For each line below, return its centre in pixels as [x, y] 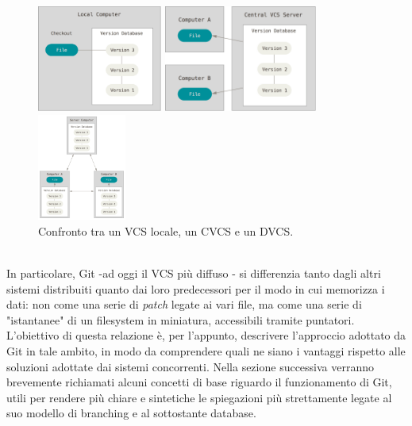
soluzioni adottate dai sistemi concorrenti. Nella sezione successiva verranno [191, 366]
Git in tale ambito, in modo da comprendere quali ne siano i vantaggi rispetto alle [206, 350]
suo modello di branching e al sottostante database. [131, 413]
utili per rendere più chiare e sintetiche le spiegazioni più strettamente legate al [199, 397]
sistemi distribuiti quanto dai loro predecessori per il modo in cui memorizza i [196, 288]
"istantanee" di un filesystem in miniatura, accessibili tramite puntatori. [181, 319]
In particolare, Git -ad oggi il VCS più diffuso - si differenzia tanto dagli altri [194, 272]
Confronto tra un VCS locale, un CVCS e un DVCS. [166, 230]
